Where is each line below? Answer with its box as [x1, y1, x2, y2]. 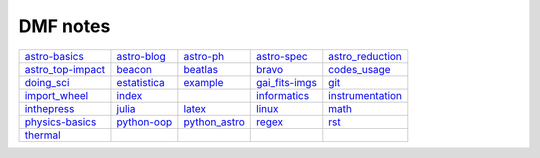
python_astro [183, 115, 245, 129]
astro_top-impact [24, 62, 106, 76]
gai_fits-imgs [256, 75, 317, 89]
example [183, 75, 224, 89]
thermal [24, 128, 61, 142]
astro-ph [183, 49, 225, 63]
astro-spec [256, 49, 309, 63]
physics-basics [24, 115, 97, 129]
